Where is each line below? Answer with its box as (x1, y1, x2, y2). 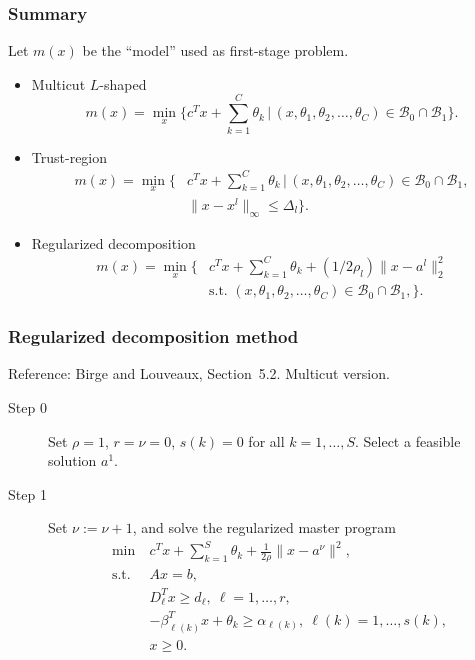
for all (248, 430, 285, 451)
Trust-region (31, 146, 108, 167)
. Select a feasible (354, 430, 461, 451)
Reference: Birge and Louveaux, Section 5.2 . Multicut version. (8, 363, 390, 384)
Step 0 (8, 396, 47, 417)
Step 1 (8, 483, 47, 504)
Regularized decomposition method (8, 324, 299, 349)
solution (48, 450, 97, 471)
